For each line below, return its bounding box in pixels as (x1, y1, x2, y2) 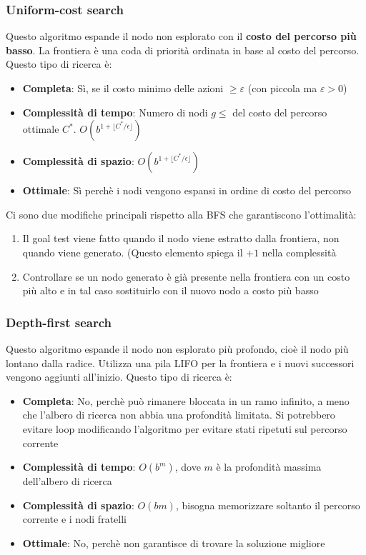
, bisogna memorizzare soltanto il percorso (175, 497, 360, 512)
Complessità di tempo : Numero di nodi (22, 104, 208, 119)
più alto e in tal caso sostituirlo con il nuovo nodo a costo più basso (22, 283, 319, 298)
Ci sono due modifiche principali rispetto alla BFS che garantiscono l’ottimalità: (6, 206, 357, 221)
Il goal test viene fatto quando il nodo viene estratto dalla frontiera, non (22, 231, 340, 246)
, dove (174, 459, 201, 474)
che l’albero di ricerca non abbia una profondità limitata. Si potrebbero (22, 407, 335, 422)
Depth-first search (6, 313, 112, 331)
